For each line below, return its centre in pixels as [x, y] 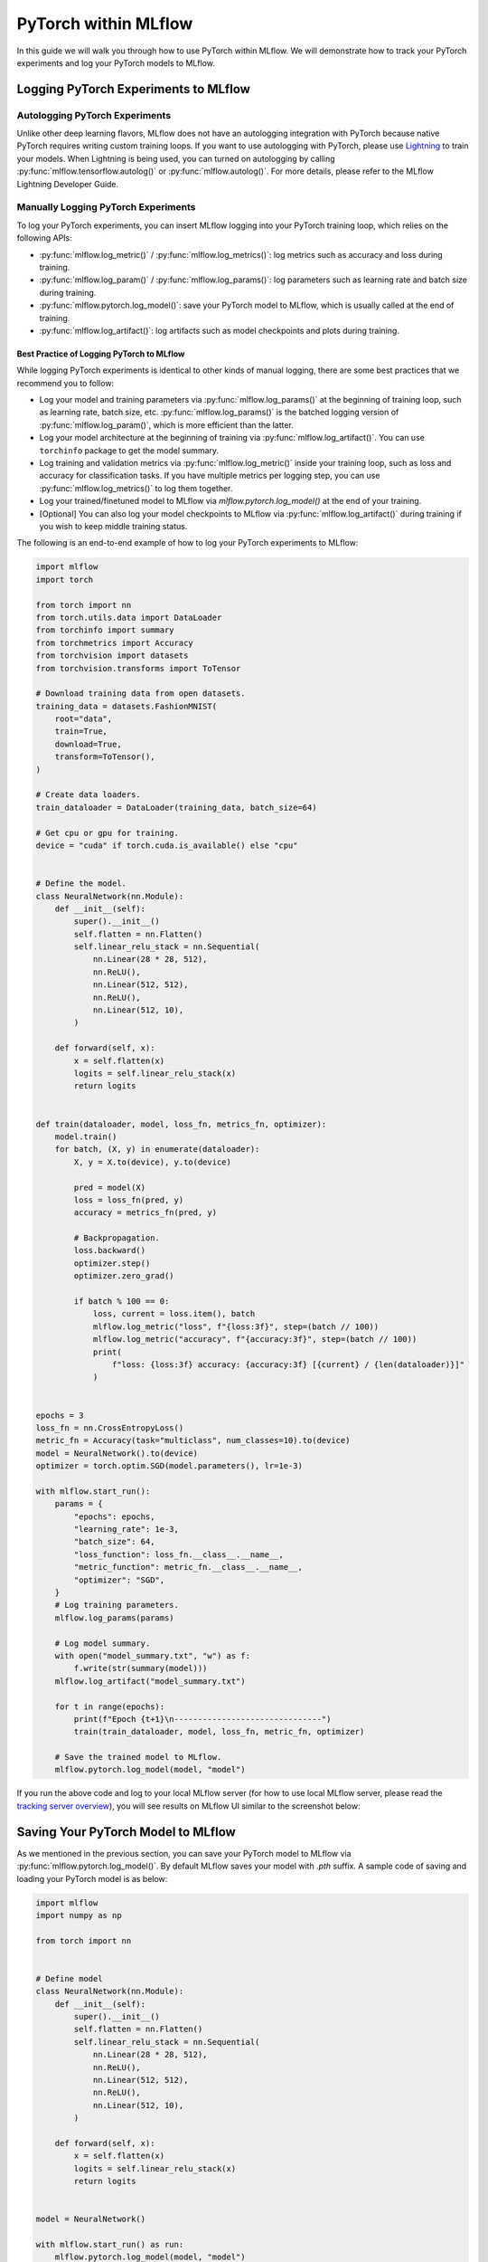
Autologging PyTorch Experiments [94, 115]
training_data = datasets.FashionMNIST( [126, 706]
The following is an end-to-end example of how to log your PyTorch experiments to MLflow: [188, 543]
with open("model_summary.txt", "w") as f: [152, 1655]
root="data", [84, 719]
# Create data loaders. [89, 795]
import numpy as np [79, 1915]
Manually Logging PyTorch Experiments [106, 207]
